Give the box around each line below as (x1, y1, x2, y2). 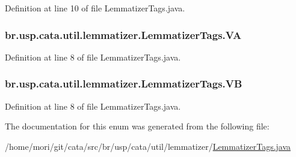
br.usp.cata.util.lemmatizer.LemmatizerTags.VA (5, 27, 242, 42)
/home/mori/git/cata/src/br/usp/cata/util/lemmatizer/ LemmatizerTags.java (5, 140, 291, 152)
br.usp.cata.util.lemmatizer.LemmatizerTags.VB (5, 76, 242, 91)
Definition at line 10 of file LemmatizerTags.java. (5, 2, 185, 14)
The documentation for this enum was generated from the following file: (5, 120, 270, 132)
